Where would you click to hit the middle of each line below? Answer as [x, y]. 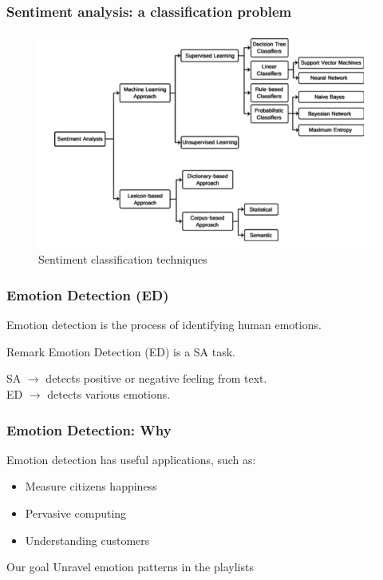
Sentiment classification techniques [123, 259]
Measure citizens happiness [91, 486]
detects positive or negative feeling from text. [156, 378]
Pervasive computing [76, 513]
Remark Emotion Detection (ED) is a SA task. [121, 351]
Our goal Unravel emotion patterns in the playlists [130, 567]
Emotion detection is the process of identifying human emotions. [164, 325]
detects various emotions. [109, 394]
